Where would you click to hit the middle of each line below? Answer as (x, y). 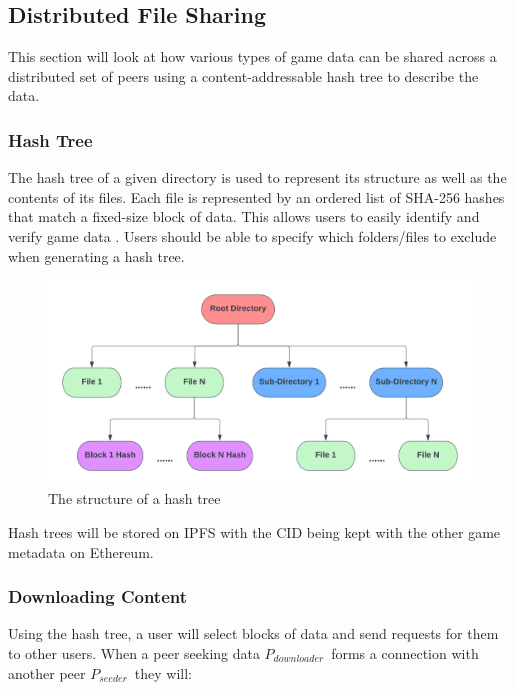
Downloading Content (98, 596)
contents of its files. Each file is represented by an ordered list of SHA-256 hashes (256, 196)
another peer (47, 672)
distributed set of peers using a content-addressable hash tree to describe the (243, 75)
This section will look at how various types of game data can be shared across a (252, 56)
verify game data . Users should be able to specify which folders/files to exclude (252, 235)
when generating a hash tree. (96, 255)
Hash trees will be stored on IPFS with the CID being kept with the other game (254, 531)
